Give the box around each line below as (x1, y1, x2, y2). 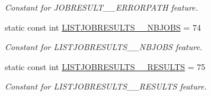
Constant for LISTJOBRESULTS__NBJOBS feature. (5, 41, 203, 53)
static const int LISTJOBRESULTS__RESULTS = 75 (5, 60, 206, 72)
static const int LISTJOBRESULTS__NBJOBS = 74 (5, 21, 201, 33)
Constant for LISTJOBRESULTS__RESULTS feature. (5, 80, 207, 92)
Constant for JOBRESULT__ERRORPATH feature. (5, 1, 198, 13)
